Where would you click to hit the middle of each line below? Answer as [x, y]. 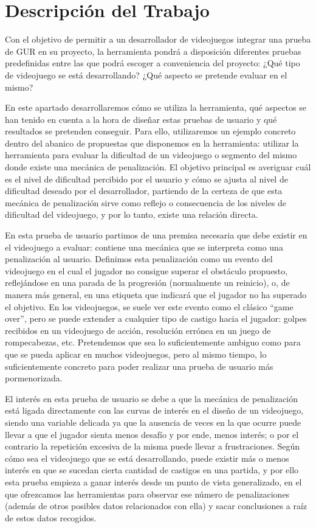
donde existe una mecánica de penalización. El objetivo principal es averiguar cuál [158, 167]
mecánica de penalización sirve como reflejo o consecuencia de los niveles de [146, 202]
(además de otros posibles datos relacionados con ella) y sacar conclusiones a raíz [156, 506]
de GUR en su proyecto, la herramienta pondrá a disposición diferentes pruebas [153, 51]
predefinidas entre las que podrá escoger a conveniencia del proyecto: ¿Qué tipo [153, 63]
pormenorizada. [34, 378]
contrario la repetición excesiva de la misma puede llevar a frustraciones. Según [153, 446]
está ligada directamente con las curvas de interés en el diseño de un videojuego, [154, 410]
